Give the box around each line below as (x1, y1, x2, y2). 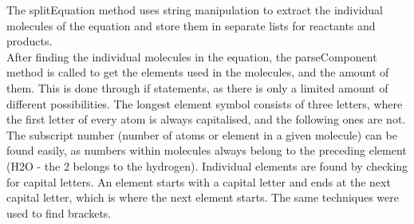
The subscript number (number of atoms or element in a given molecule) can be (6, 126, 397, 143)
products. (6, 33, 53, 49)
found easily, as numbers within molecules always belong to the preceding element (6, 142, 407, 159)
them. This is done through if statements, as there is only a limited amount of (6, 79, 388, 96)
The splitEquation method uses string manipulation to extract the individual (6, 2, 383, 18)
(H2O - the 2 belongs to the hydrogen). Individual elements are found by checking (6, 157, 408, 174)
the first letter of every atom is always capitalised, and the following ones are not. (6, 111, 406, 128)
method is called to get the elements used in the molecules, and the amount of (6, 64, 389, 81)
